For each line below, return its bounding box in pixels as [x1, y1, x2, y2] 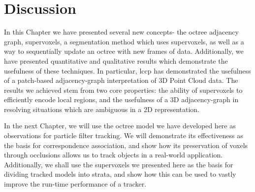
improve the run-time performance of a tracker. [4, 179, 147, 189]
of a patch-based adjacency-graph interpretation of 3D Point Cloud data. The [4, 75, 238, 85]
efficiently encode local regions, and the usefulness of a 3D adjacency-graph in [4, 94, 239, 105]
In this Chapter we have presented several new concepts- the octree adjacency [4, 27, 239, 37]
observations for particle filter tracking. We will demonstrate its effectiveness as [4, 130, 243, 141]
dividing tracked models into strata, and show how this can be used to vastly [4, 169, 236, 179]
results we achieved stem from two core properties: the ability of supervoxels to [4, 84, 243, 95]
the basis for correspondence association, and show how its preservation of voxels [4, 140, 248, 150]
